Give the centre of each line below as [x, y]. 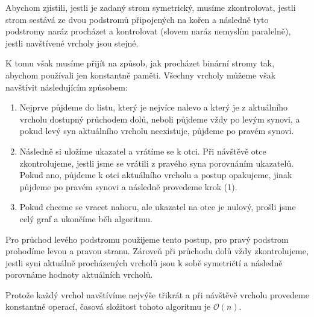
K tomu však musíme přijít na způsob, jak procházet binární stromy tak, [140, 63]
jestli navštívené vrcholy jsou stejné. [72, 43]
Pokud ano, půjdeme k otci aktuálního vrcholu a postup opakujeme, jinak [156, 175]
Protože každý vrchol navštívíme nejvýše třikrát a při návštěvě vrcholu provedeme [157, 294]
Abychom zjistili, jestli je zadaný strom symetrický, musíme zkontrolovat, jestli [151, 7]
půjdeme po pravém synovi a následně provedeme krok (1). [128, 186]
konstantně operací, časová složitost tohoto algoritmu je [108, 306]
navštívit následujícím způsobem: [67, 87]
